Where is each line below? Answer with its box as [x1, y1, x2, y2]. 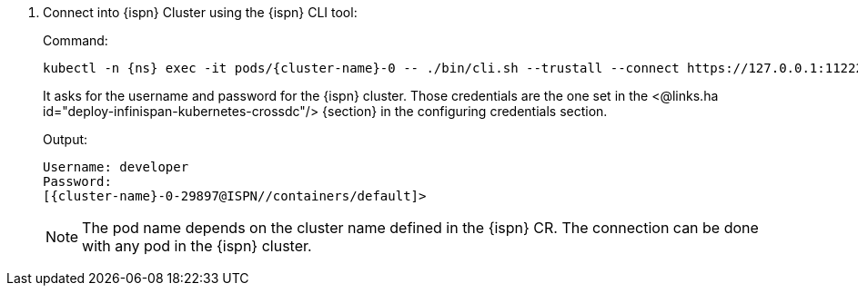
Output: [43, 132, 88, 147]
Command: [43, 33, 108, 48]
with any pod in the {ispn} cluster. [82, 237, 312, 255]
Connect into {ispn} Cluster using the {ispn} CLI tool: [43, 5, 358, 20]
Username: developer [43, 160, 189, 174]
